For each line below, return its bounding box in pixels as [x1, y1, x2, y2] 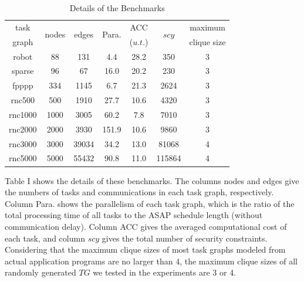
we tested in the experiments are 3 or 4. [93, 266, 237, 278]
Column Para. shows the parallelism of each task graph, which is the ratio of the [5, 197, 295, 209]
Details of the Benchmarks [69, 2, 165, 13]
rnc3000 [9, 137, 37, 150]
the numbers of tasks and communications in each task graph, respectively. [5, 186, 274, 198]
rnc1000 [9, 108, 37, 120]
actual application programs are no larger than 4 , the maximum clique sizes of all [5, 254, 298, 267]
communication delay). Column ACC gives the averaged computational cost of [5, 220, 287, 232]
